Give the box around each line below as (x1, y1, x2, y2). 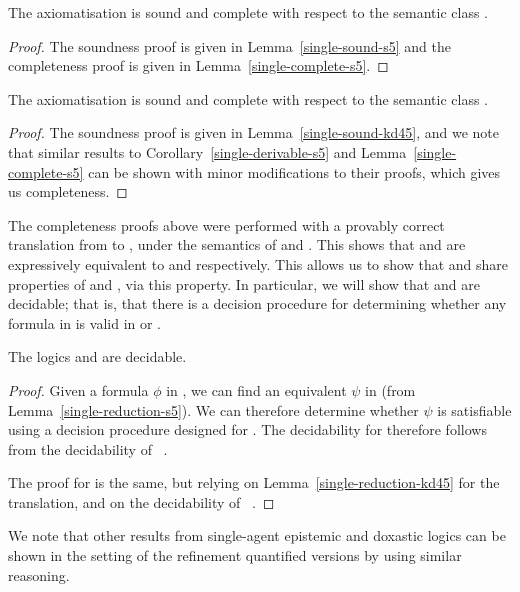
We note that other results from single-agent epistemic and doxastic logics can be (8, 525, 506, 546)
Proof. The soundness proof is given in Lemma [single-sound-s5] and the (8, 35, 451, 56)
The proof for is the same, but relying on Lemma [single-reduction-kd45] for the (8, 472, 500, 493)
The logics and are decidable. (8, 346, 187, 367)
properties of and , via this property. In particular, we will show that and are (8, 273, 480, 294)
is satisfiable (437, 399, 512, 420)
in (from (365, 379, 416, 400)
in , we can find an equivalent (166, 379, 347, 400)
